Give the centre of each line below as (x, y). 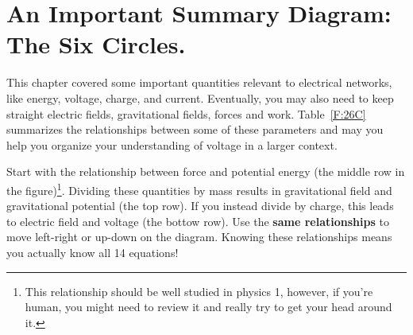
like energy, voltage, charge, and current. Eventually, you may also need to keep (200, 97)
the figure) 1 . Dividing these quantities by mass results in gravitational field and (199, 189)
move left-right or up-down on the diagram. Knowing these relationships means (199, 237)
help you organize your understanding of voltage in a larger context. (172, 144)
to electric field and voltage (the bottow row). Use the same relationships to (198, 221)
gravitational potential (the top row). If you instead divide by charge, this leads (200, 206)
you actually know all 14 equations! (93, 252)
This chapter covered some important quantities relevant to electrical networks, (199, 82)
